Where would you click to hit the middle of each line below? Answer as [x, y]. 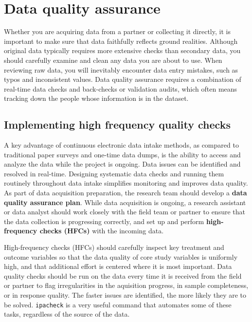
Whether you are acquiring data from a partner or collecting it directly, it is [117, 31]
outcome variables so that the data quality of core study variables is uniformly [121, 256]
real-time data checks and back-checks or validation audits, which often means [121, 88]
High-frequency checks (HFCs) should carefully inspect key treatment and [114, 247]
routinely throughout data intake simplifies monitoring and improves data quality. [126, 183]
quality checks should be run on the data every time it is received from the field [123, 275]
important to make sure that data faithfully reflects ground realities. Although [121, 41]
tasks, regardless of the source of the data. [67, 314]
